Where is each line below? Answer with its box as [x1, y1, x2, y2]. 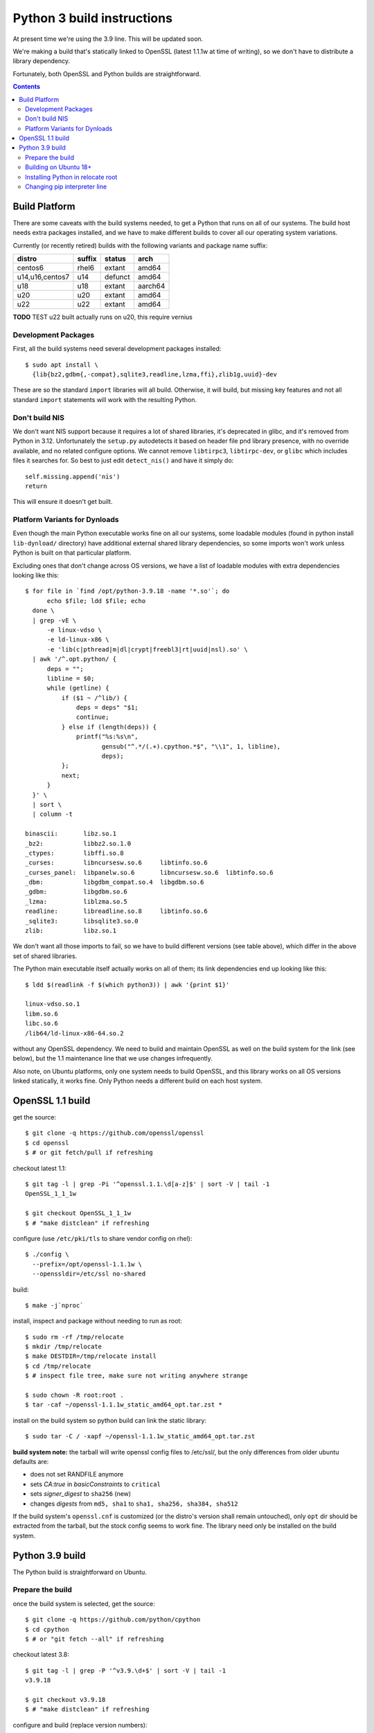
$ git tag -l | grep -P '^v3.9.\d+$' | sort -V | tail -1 [25, 1666, 226, 1674]
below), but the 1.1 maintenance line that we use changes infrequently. [12, 1054, 213, 1063]
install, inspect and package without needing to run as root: [12, 1317, 183, 1325]
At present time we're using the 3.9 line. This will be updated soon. [12, 35, 204, 43]
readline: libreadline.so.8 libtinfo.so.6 [25, 907, 208, 915]
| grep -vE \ [32, 616, 77, 624]
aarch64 [137, 281, 166, 291]
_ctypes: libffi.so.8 [25, 849, 124, 857]
